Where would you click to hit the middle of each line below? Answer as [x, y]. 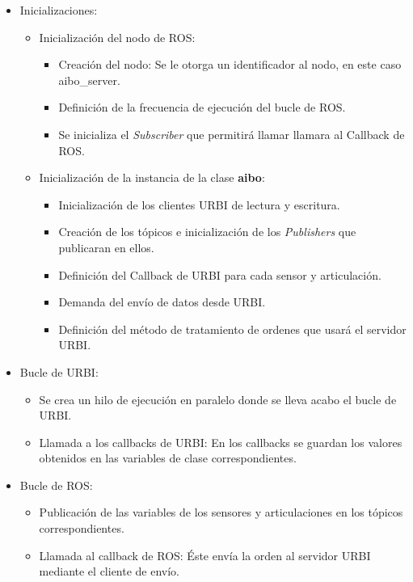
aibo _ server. [89, 80]
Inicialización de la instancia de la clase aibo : [152, 177]
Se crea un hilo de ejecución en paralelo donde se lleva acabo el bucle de [218, 399]
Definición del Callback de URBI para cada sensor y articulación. [220, 274]
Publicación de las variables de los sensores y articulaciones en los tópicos [221, 512]
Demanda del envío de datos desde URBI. [162, 302]
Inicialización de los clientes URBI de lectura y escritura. [199, 204]
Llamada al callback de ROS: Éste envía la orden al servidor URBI [205, 555]
